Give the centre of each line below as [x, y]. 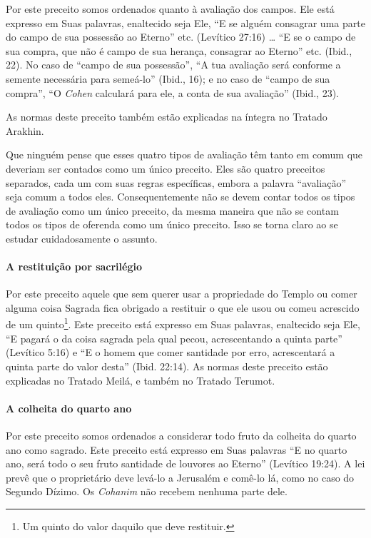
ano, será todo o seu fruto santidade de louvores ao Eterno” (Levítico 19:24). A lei [185, 463]
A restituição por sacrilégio [74, 267]
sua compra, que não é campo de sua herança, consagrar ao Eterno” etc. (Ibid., [179, 50]
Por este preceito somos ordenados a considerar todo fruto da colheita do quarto [181, 435]
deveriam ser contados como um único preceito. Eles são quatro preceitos [166, 168]
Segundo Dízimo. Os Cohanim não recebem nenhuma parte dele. [147, 491]
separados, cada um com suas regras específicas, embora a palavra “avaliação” [176, 182]
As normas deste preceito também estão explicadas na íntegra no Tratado [167, 117]
